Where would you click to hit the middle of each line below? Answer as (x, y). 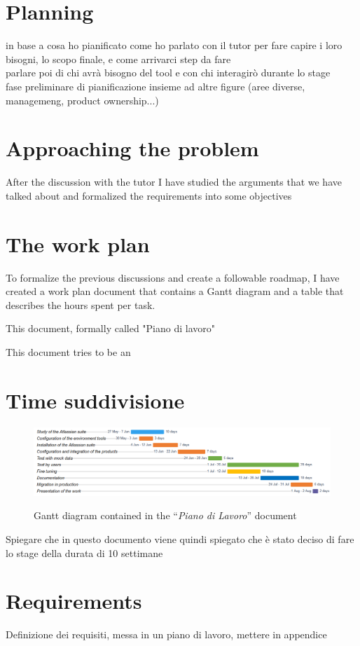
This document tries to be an (68, 351)
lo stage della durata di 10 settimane (84, 552)
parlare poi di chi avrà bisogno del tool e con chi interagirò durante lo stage (168, 73)
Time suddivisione (95, 400)
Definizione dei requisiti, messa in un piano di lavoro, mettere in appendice (166, 634)
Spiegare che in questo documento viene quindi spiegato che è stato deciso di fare (180, 538)
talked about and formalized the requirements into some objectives (149, 195)
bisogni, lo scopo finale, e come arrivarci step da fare (118, 59)
